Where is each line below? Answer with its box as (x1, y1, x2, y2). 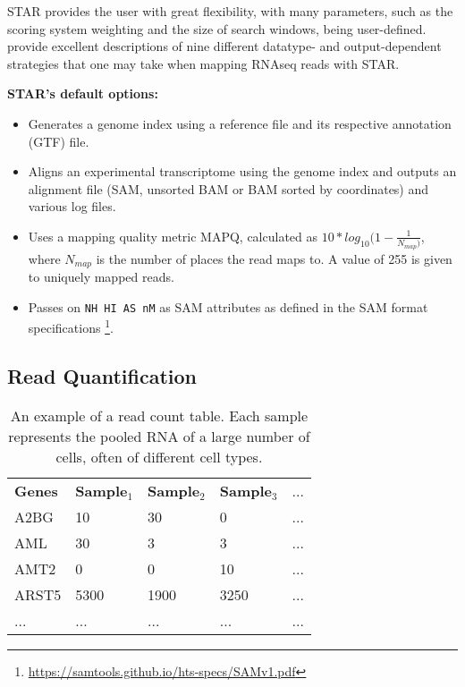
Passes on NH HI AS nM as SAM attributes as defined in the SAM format (28, 297, 428, 316)
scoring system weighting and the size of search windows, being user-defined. (7, 19, 427, 38)
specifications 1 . (28, 316, 114, 337)
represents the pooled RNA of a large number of (8, 425, 310, 446)
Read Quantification (7, 362, 197, 389)
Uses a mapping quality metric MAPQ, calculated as (28, 226, 318, 245)
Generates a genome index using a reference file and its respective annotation (28, 114, 452, 132)
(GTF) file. (28, 131, 89, 150)
